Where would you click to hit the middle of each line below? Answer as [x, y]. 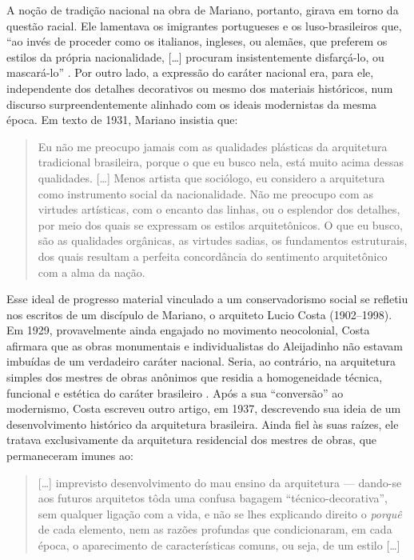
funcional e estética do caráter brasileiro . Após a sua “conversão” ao [175, 392]
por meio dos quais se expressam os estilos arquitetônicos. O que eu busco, [221, 224]
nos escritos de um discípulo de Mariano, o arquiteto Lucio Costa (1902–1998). [199, 314]
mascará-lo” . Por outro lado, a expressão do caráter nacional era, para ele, [190, 72]
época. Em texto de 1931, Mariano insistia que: [122, 120]
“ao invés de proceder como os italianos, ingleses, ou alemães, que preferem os [197, 41]
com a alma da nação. [92, 272]
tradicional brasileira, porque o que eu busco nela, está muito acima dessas [221, 162]
